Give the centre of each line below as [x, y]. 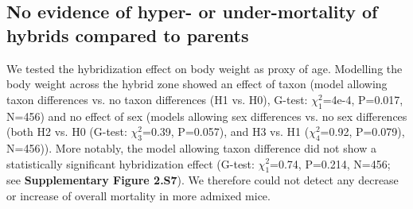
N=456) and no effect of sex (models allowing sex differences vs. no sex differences [207, 116]
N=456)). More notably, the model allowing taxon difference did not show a [191, 147]
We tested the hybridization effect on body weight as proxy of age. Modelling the [205, 68]
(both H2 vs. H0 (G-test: [67, 132]
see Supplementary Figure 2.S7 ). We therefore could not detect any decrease [203, 180]
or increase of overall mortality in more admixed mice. [138, 195]
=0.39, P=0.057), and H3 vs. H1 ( [226, 132]
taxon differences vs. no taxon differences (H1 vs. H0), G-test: [157, 99]
